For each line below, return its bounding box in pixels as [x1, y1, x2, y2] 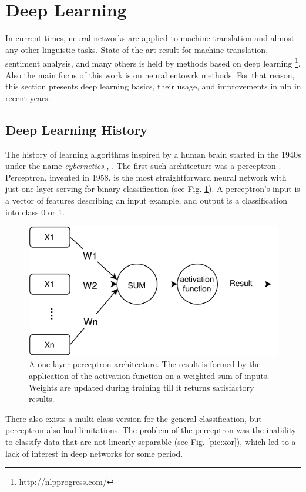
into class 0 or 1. [5, 205, 65, 218]
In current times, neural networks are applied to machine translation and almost [5, 32, 295, 44]
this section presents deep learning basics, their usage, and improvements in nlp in [5, 80, 301, 92]
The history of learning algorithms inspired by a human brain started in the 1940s [5, 148, 301, 160]
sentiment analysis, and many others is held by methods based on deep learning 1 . [5, 55, 301, 69]
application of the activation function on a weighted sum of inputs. [29, 370, 270, 382]
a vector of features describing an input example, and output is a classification [5, 194, 288, 206]
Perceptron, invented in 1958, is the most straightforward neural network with [5, 171, 287, 183]
